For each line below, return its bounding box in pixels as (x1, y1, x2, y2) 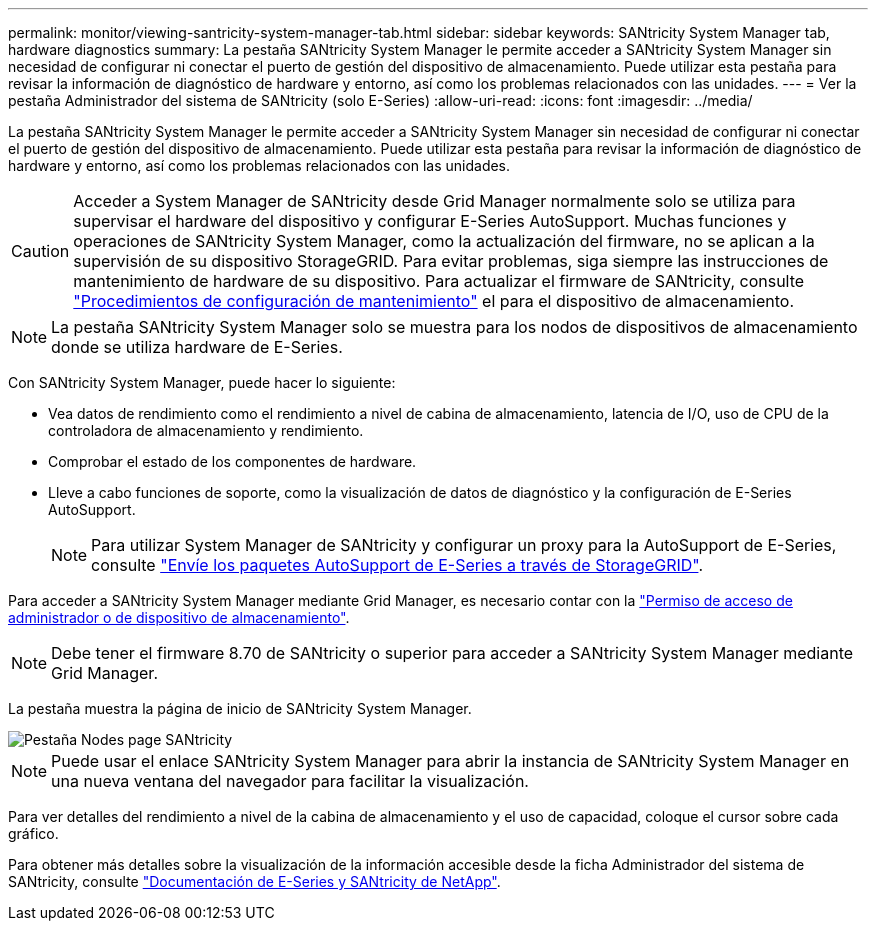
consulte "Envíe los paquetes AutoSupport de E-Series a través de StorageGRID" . (91, 555, 704, 575)
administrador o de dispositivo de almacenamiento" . (8, 609, 350, 626)
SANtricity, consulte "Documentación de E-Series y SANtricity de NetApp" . (8, 873, 501, 890)
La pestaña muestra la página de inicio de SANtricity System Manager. (8, 700, 472, 717)
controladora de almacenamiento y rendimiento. (48, 422, 364, 439)
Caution (11, 241, 70, 261)
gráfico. (8, 825, 59, 842)
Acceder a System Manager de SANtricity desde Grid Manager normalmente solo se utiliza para (73, 191, 796, 211)
